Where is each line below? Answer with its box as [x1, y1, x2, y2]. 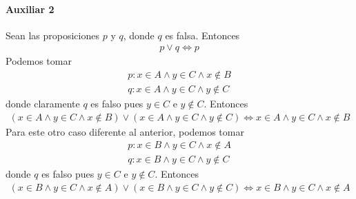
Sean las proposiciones [6, 28, 99, 42]
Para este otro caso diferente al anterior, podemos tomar [6, 124, 244, 138]
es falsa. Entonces [165, 28, 240, 42]
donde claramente [6, 96, 80, 111]
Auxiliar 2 [6, 1, 55, 16]
